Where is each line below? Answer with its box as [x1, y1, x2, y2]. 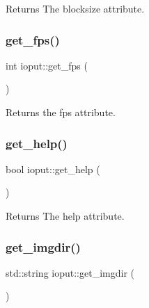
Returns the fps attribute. [6, 105, 116, 119]
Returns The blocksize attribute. [6, 1, 145, 15]
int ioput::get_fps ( [6, 58, 88, 72]
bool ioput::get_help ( [6, 161, 100, 176]
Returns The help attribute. [6, 209, 125, 222]
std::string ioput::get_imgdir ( [6, 265, 134, 279]
